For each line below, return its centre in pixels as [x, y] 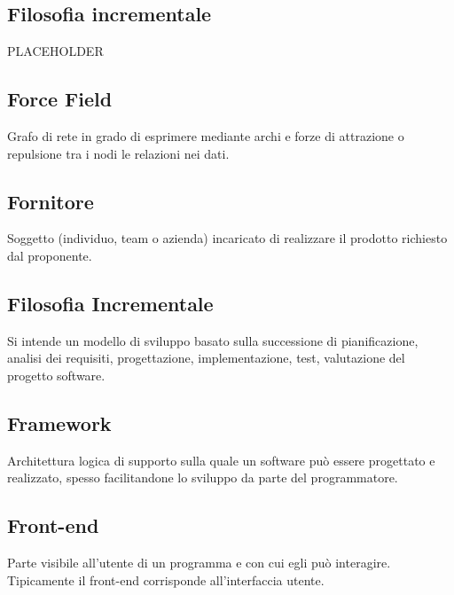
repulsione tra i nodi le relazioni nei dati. [118, 153]
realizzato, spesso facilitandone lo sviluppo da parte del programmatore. [203, 478]
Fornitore [51, 201]
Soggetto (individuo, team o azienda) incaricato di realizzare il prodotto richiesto [227, 238]
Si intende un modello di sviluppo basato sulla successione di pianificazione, [213, 340]
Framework [59, 423]
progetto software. [56, 375]
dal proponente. [50, 255]
